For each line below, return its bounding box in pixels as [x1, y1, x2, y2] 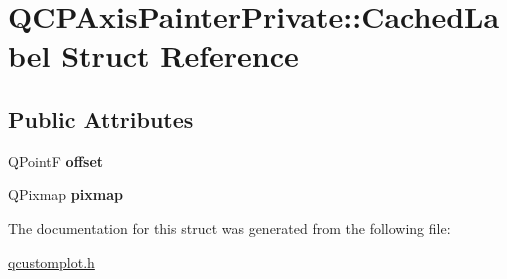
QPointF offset [8, 150, 104, 171]
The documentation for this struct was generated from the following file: [8, 217, 451, 238]
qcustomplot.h [8, 251, 95, 272]
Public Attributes [8, 103, 194, 134]
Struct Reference [61, 35, 299, 76]
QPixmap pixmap [8, 184, 123, 205]
